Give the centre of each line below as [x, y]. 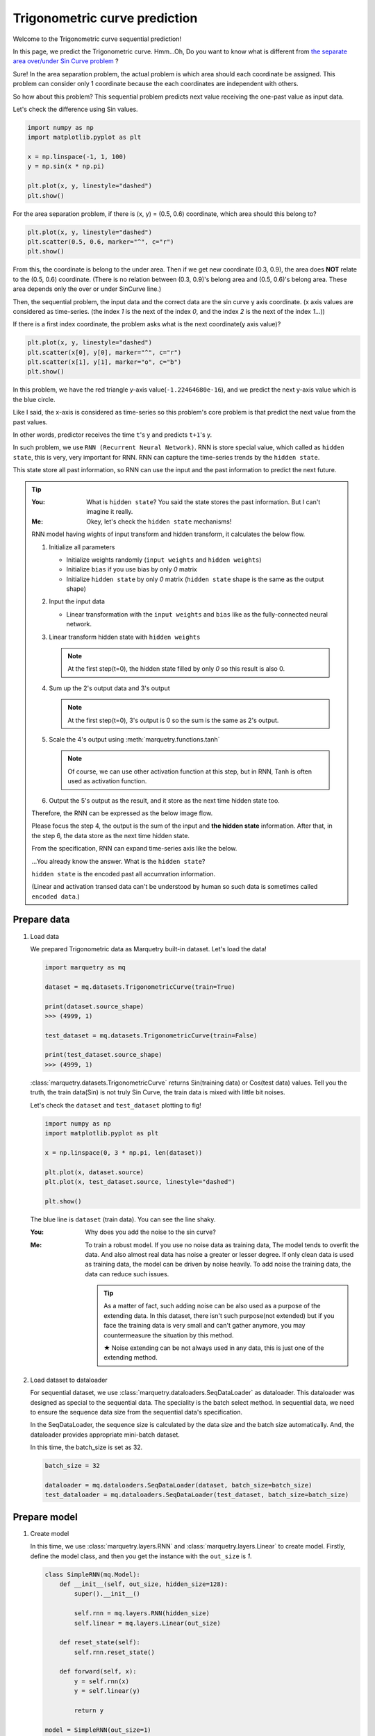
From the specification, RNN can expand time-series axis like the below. [134, 849]
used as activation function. [107, 781]
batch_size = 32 [73, 1466]
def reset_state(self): [100, 1643]
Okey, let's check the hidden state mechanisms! [159, 521]
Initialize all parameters [82, 547]
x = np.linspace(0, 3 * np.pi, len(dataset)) [124, 1152]
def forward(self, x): [98, 1671]
